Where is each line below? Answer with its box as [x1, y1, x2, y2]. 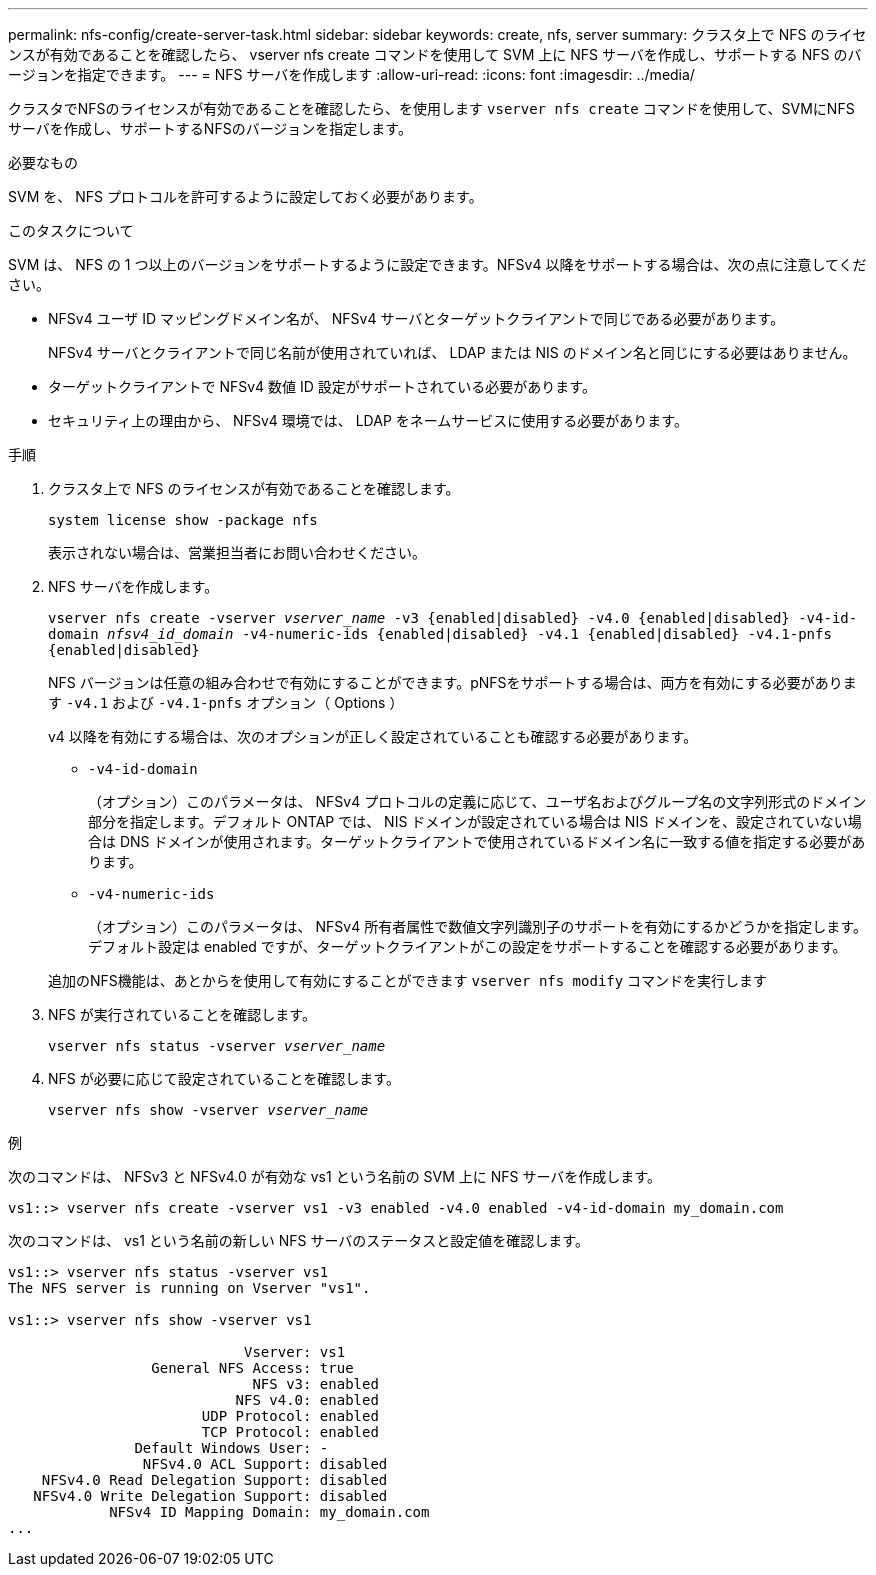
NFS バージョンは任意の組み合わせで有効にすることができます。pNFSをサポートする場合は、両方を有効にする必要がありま [48, 674, 857, 691]
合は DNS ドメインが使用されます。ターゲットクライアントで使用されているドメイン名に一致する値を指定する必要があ [88, 833, 866, 850]
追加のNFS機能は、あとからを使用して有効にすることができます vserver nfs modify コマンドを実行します [48, 972, 768, 989]
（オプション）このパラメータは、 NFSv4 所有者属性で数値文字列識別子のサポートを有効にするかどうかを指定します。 [88, 918, 867, 935]
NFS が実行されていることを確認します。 [48, 1006, 316, 1023]
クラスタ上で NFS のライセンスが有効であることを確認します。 [48, 480, 460, 497]
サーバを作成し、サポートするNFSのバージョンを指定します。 [8, 120, 412, 137]
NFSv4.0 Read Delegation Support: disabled [41, 1472, 388, 1488]
